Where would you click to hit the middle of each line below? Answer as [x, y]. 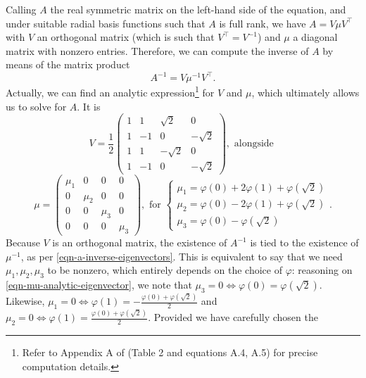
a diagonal [315, 37]
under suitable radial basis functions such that [106, 23]
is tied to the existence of [304, 242]
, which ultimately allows [305, 93]
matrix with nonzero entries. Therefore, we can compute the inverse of [157, 50]
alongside [254, 144]
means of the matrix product [68, 64]
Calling [21, 9]
